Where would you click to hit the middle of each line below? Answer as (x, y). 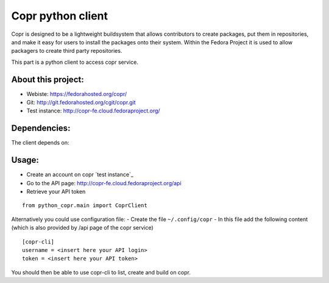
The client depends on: (40, 143)
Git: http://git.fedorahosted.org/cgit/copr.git (81, 103)
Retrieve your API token (56, 192)
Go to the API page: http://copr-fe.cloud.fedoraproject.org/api (104, 183)
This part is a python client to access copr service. (75, 62)
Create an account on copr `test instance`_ (80, 175)
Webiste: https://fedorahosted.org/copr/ (77, 94)
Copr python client (60, 16)
